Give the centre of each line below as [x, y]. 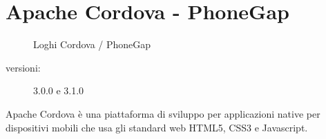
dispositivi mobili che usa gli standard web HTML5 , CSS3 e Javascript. [157, 127]
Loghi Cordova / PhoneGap [92, 44]
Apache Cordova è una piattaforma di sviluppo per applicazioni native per [163, 113]
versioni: [23, 67]
